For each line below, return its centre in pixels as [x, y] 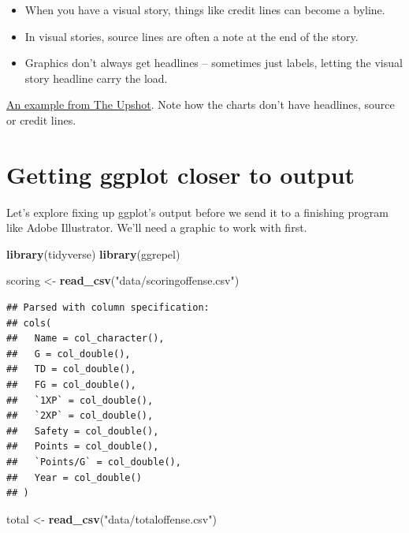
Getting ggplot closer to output [181, 174]
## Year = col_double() [74, 477]
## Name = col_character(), [86, 339]
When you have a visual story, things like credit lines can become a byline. [205, 9]
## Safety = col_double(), [83, 431]
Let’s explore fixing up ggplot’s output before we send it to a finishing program [197, 212]
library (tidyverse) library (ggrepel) [93, 253]
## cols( [29, 323]
